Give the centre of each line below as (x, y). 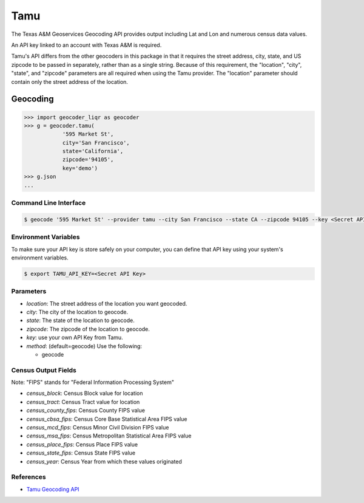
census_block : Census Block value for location (85, 393)
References (29, 477)
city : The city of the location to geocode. (77, 312)
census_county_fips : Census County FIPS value (86, 411)
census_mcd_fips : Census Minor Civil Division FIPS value (98, 428)
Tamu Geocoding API (53, 489)
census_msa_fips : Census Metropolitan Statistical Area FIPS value (109, 436)
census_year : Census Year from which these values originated (104, 461)
